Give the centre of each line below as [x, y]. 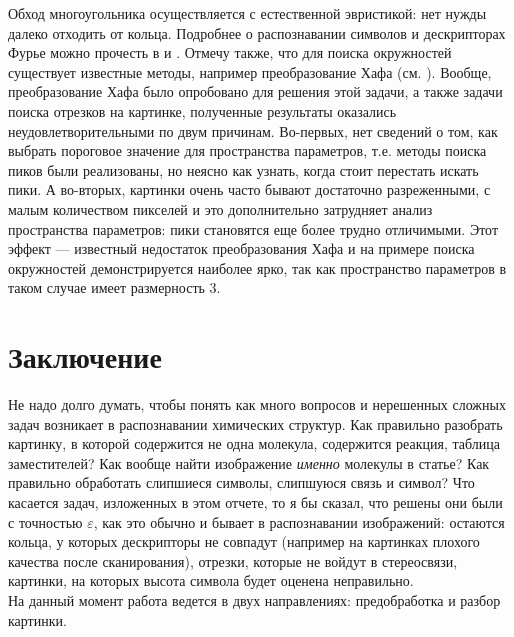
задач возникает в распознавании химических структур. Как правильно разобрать [255, 423]
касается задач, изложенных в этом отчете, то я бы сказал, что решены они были [255, 502]
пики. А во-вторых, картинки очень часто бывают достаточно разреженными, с [249, 189]
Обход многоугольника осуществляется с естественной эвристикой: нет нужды [247, 13]
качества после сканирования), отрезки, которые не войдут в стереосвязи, [233, 560]
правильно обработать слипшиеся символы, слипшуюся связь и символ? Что [241, 482]
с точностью [45, 521]
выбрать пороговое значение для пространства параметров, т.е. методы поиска [247, 150]
